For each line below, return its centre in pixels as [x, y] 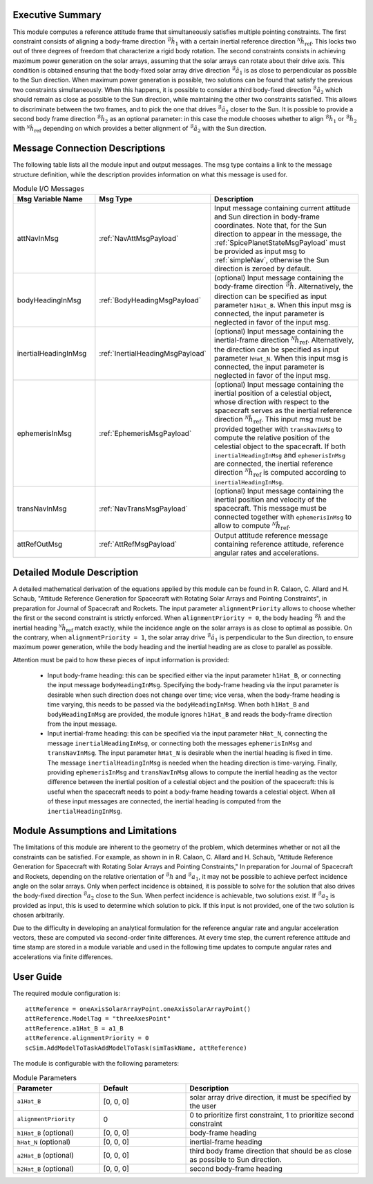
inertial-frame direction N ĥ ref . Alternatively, [284, 340]
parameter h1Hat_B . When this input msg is [283, 304]
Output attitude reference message [271, 536]
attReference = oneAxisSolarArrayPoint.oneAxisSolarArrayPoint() [138, 1009]
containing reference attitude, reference [279, 545]
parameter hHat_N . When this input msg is [281, 358]
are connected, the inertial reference [274, 464]
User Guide [37, 977]
